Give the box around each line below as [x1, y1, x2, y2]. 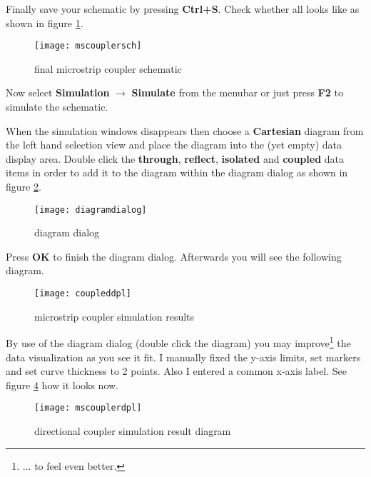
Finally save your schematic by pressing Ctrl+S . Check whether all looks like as [6, 1, 360, 16]
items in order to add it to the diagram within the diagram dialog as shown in [6, 165, 348, 180]
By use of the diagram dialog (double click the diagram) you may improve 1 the [6, 333, 351, 350]
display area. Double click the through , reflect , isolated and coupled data [6, 151, 344, 166]
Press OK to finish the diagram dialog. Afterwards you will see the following [6, 248, 342, 263]
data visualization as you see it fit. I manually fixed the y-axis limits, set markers [6, 349, 361, 364]
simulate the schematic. [6, 99, 108, 114]
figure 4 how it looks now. [6, 377, 119, 392]
